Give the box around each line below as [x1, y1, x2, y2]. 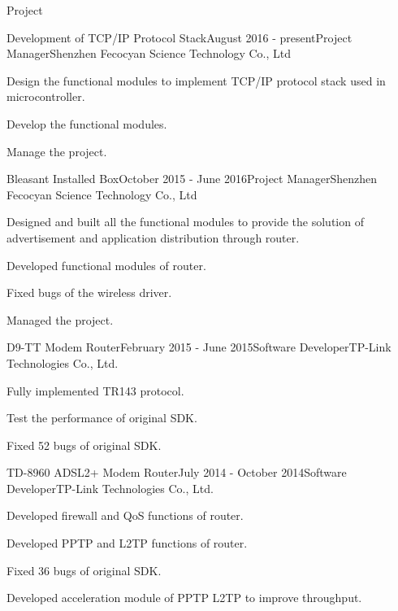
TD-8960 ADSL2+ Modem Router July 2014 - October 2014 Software [6, 464, 347, 481]
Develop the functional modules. [6, 115, 167, 132]
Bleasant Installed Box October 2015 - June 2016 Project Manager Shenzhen [6, 170, 378, 187]
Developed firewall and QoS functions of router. [6, 507, 244, 524]
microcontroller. [6, 88, 85, 105]
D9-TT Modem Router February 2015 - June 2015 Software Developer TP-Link [6, 338, 392, 356]
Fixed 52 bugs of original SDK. [6, 436, 162, 453]
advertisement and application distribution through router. [6, 229, 300, 246]
